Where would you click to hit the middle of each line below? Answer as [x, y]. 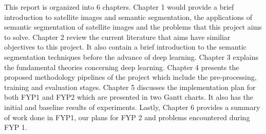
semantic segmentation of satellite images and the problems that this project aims [133, 27]
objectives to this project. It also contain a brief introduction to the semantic [125, 47]
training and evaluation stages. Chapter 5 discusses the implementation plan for [130, 87]
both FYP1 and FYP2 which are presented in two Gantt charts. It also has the [129, 97]
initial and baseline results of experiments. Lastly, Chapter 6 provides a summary [132, 107]
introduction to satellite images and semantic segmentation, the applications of [128, 17]
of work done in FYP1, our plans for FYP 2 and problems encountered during [127, 117]
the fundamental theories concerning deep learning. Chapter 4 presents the [122, 67]
